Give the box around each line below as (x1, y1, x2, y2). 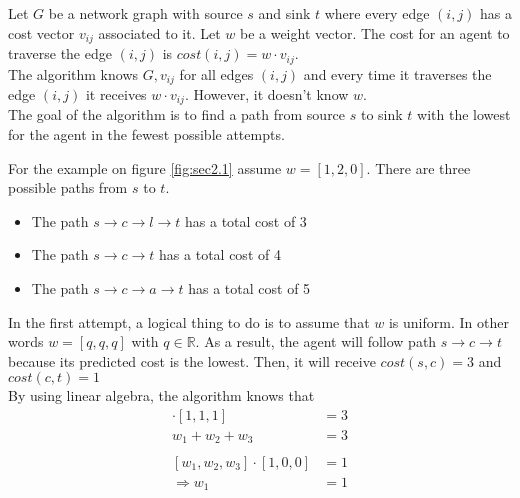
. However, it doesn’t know (184, 83, 349, 104)
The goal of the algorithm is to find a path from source (8, 104, 346, 125)
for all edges (179, 63, 254, 84)
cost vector (8, 22, 75, 43)
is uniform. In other (388, 311, 509, 332)
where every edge (324, 3, 430, 23)
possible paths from (8, 177, 128, 198)
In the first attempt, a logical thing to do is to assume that (8, 311, 370, 332)
